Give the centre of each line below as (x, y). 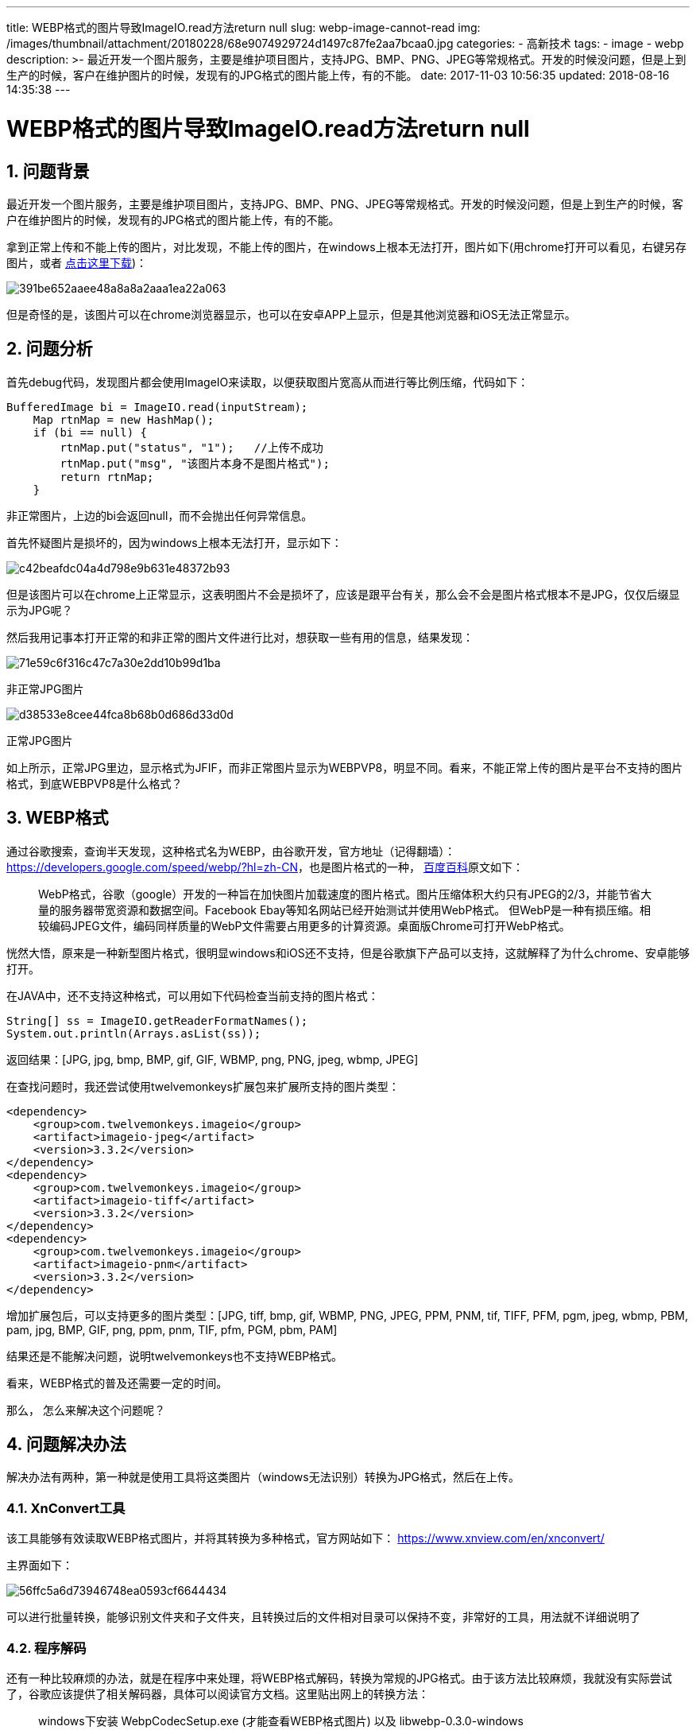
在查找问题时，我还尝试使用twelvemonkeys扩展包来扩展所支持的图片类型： (203, 1086)
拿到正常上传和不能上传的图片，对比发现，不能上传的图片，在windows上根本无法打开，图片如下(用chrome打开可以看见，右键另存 (346, 246)
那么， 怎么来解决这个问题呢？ (86, 1410)
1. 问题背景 (48, 171)
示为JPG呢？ (40, 610)
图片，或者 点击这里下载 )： (77, 262)
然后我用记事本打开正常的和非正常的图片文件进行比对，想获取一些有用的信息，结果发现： (240, 637)
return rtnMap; (107, 477)
